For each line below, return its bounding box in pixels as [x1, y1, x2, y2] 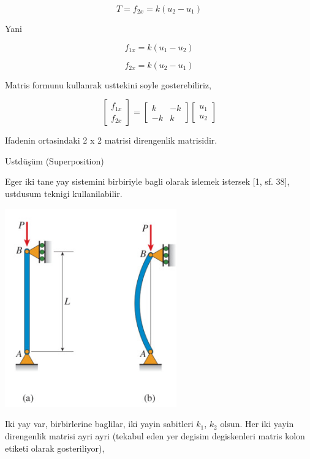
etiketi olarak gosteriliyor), [5, 441, 105, 454]
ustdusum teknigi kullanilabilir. [5, 187, 123, 199]
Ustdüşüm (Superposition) [5, 154, 104, 167]
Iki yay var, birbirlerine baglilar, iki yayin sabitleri [5, 417, 194, 430]
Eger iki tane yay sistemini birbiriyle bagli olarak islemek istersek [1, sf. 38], [5, 175, 290, 188]
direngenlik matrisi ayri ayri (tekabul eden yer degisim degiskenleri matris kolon [5, 429, 305, 442]
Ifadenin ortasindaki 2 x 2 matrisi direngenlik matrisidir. [5, 134, 217, 147]
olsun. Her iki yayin [220, 417, 294, 430]
